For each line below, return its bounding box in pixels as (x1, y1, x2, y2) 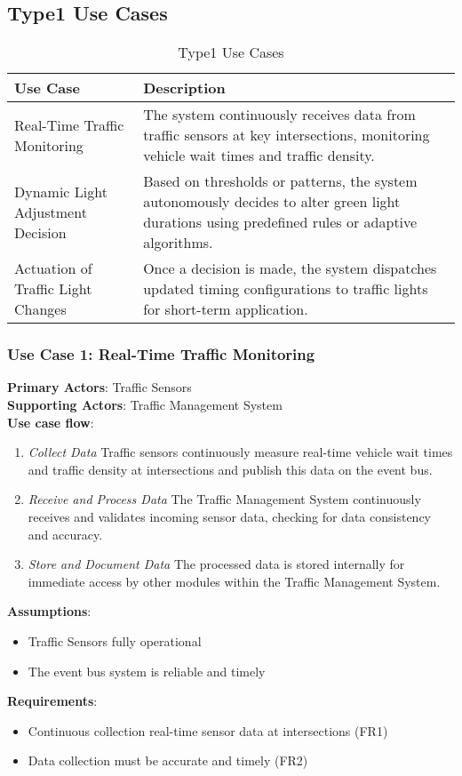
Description (143, 77, 226, 99)
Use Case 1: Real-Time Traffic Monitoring (7, 343, 315, 365)
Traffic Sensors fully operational (28, 631, 202, 650)
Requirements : (7, 692, 98, 710)
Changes (14, 299, 67, 320)
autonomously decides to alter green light (143, 191, 401, 212)
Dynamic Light (14, 180, 108, 202)
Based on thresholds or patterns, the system (143, 171, 418, 192)
